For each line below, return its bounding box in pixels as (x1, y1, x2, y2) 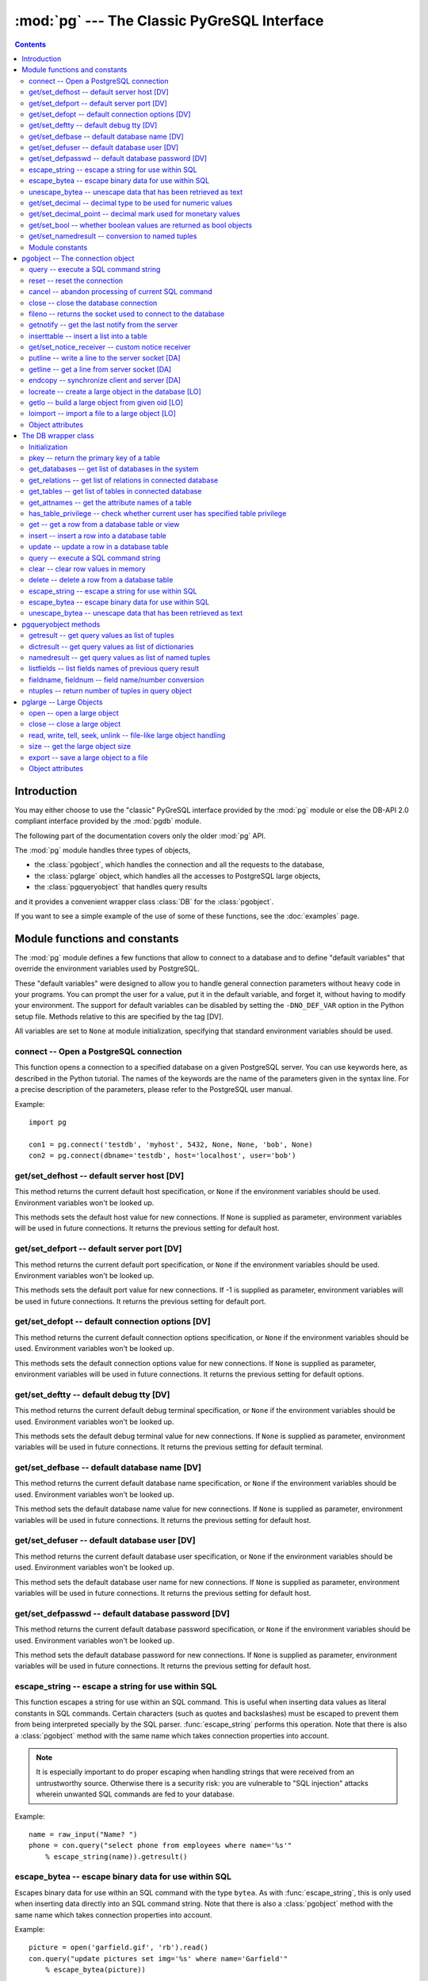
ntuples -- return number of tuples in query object (29, 686, 192, 696)
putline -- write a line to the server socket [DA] (29, 353, 182, 363)
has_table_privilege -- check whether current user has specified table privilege (29, 508, 287, 518)
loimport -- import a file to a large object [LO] (29, 409, 176, 418)
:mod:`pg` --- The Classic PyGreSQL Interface (14, 12, 324, 29)
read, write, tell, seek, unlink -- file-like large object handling (29, 730, 226, 740)
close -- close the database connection (29, 298, 158, 307)
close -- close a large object (29, 719, 121, 729)
